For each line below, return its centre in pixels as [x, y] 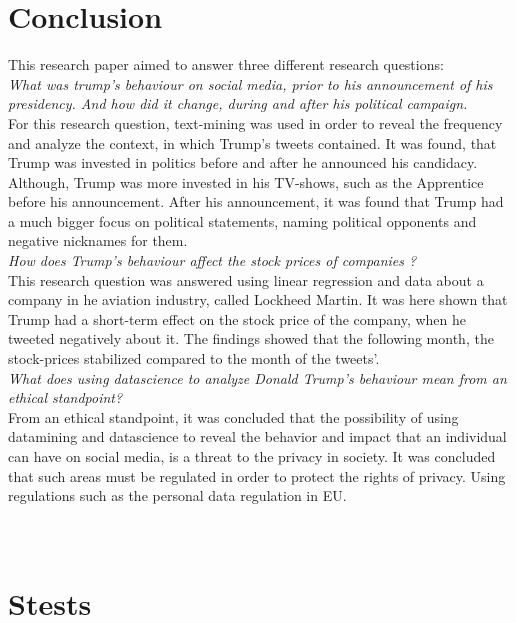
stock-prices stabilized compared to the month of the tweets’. [194, 358]
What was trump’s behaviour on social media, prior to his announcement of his [250, 83]
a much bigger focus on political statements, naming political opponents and [242, 220]
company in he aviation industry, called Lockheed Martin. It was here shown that [258, 299]
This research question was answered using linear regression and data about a [246, 279]
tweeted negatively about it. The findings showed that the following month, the [251, 338]
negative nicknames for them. [98, 240]
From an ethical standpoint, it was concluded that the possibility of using [233, 416]
